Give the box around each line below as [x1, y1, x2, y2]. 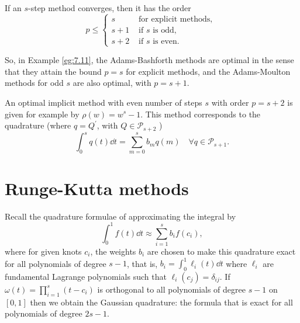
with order [211, 96, 249, 108]
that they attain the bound [5, 65, 102, 77]
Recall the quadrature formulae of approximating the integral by [5, 210, 236, 222]
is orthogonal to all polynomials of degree [97, 283, 246, 295]
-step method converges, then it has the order [28, 2, 191, 13]
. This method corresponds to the [140, 107, 261, 120]
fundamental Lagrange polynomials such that [5, 270, 167, 282]
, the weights [90, 245, 136, 257]
